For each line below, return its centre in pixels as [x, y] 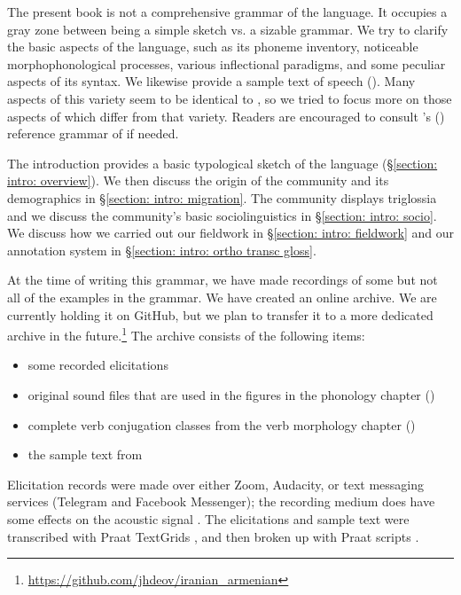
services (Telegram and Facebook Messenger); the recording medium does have [221, 501]
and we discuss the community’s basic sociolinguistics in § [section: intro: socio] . [222, 215]
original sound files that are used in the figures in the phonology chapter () [231, 394]
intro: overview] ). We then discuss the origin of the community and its [198, 180]
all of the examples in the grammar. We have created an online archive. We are [222, 297]
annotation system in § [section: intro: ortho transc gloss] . [162, 250]
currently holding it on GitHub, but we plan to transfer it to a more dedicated [220, 314]
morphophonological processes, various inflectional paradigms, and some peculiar [227, 63]
